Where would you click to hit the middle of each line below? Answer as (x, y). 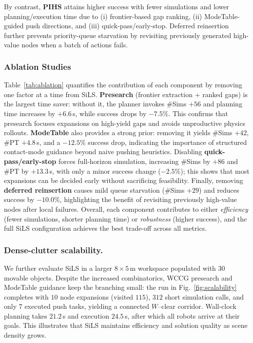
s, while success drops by (109, 113)
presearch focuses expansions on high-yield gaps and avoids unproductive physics (125, 123)
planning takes (26, 315)
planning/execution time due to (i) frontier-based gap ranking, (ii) (103, 16)
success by (19, 199)
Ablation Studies (38, 66)
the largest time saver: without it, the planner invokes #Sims (95, 104)
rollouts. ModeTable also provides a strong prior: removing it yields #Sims (118, 132)
